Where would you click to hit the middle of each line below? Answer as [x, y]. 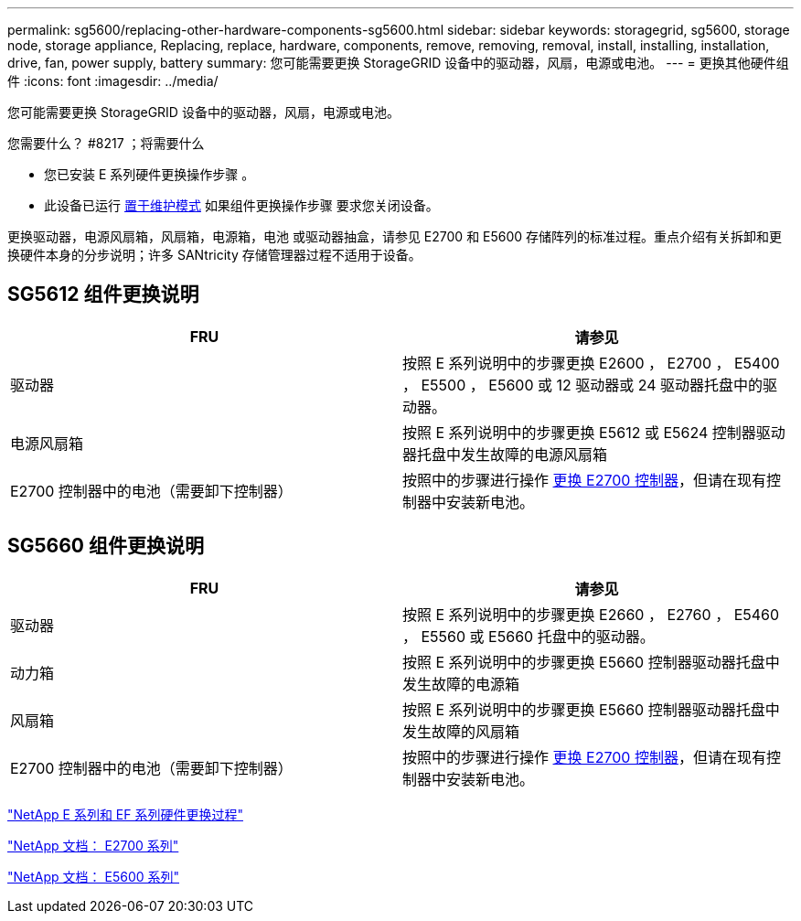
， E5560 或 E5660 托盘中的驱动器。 [529, 636]
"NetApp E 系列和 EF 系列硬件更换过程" [125, 814]
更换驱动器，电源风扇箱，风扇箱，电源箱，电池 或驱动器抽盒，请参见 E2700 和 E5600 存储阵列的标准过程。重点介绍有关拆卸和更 [395, 236]
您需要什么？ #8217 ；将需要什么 [106, 143]
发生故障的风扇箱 [461, 731]
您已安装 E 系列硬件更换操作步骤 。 [150, 174]
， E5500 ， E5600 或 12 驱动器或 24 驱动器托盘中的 [583, 385]
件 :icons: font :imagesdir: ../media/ [113, 81]
